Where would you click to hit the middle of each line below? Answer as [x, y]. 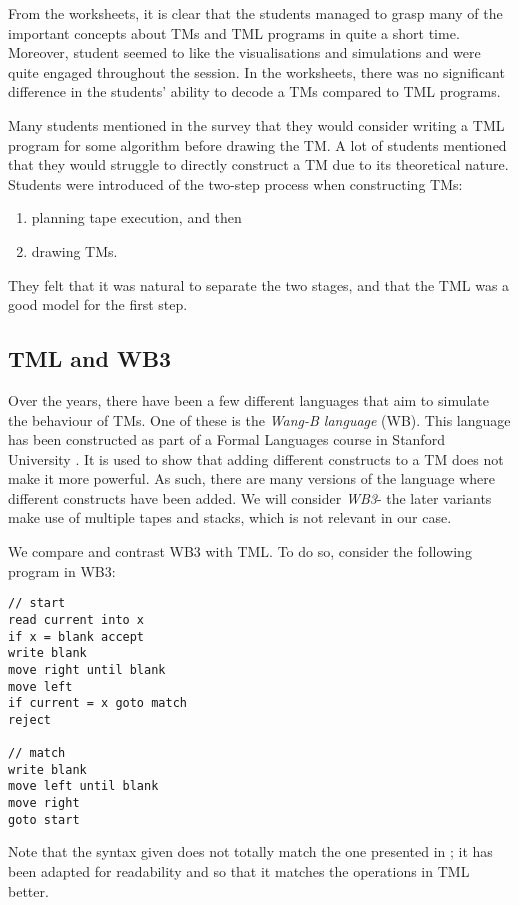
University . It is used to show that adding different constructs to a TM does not [256, 458]
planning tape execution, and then [136, 217]
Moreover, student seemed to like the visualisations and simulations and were [244, 52]
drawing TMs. [74, 250]
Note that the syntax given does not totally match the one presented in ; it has [250, 851]
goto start [44, 819]
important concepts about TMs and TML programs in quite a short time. [234, 32]
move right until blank [87, 669]
